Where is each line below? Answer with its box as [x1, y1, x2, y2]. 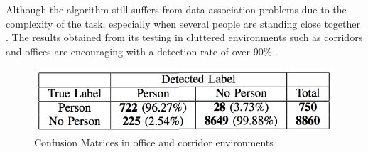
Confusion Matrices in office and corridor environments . [34, 135, 280, 150]
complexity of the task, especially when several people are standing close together [6, 16, 361, 31]
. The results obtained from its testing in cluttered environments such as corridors [6, 30, 363, 45]
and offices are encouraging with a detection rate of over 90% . [6, 43, 278, 58]
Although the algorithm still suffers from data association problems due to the [6, 2, 347, 16]
